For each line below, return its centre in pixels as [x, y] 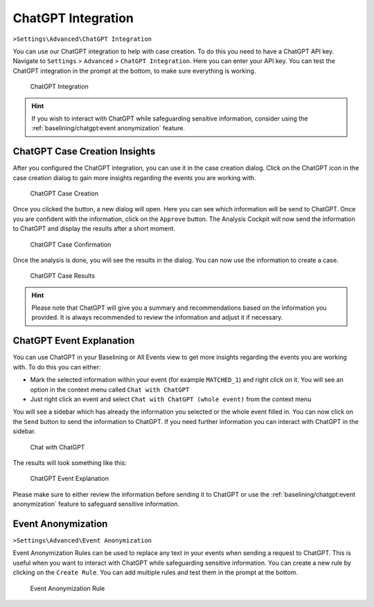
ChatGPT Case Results [62, 276]
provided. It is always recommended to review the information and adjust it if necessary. [157, 317]
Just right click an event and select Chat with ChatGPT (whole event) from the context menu [171, 399]
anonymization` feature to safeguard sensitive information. [96, 504]
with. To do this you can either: [57, 367]
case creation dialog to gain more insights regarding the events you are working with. [134, 177]
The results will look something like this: [70, 463]
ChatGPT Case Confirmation [71, 244]
